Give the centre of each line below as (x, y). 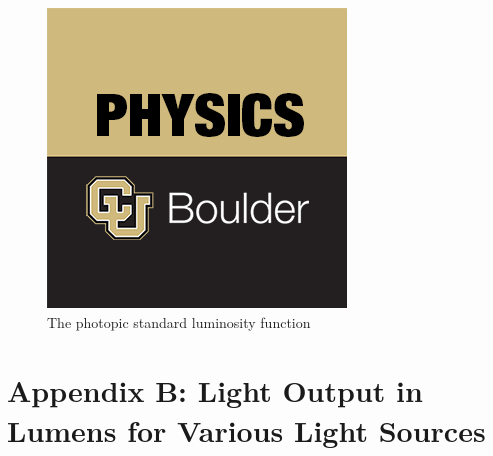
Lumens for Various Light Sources (246, 429)
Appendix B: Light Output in (215, 390)
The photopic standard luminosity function (179, 321)
